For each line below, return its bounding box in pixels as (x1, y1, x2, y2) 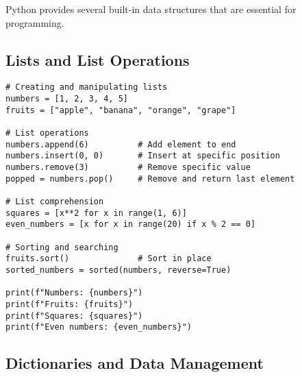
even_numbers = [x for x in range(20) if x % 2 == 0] (5, 219, 256, 230)
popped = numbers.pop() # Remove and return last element (5, 173, 295, 184)
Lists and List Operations (5, 49, 190, 70)
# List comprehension (5, 196, 104, 206)
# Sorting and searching (5, 242, 118, 252)
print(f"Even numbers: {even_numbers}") (5, 322, 192, 332)
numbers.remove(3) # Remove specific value (5, 162, 251, 172)
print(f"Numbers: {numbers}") (5, 288, 143, 298)
